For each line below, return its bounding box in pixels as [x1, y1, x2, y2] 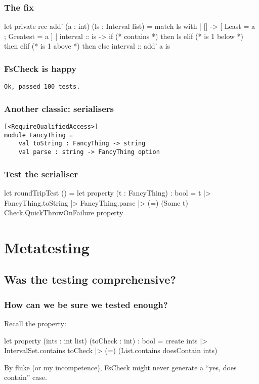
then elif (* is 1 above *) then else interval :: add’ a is [4, 41, 170, 51]
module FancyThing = [4, 131, 73, 139]
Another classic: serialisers [4, 102, 114, 114]
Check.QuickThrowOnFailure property [4, 207, 123, 218]
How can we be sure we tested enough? [4, 298, 168, 311]
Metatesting [4, 237, 90, 257]
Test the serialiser [4, 167, 78, 180]
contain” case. [4, 372, 47, 382]
